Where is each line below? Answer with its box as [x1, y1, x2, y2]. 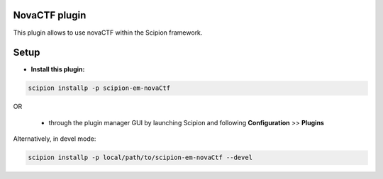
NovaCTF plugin [13, 9, 87, 21]
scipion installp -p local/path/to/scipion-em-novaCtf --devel [28, 154, 253, 162]
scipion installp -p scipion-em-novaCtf [28, 84, 170, 92]
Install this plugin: [30, 65, 85, 74]
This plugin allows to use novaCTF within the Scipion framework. [13, 28, 203, 37]
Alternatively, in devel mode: [13, 134, 96, 143]
